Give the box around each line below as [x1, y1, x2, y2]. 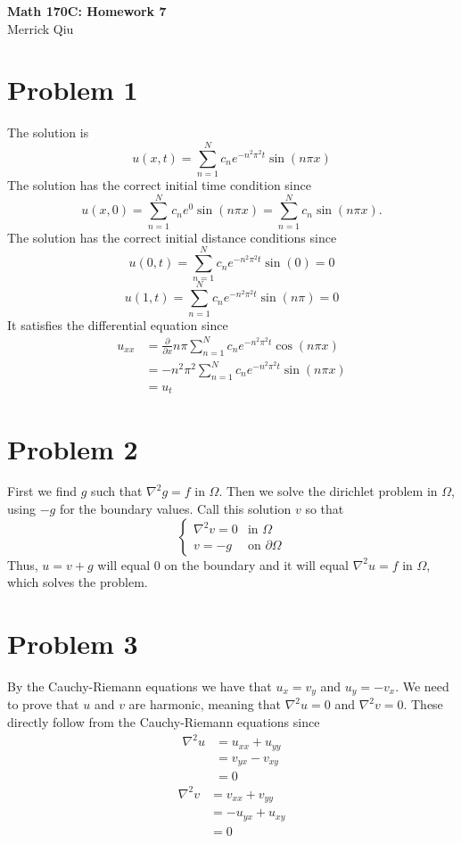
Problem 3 [7, 625, 138, 662]
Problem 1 [7, 71, 138, 108]
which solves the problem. [7, 573, 148, 591]
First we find [7, 482, 78, 500]
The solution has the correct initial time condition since [7, 176, 311, 194]
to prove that [7, 695, 79, 714]
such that [91, 482, 143, 500]
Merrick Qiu [7, 19, 74, 37]
